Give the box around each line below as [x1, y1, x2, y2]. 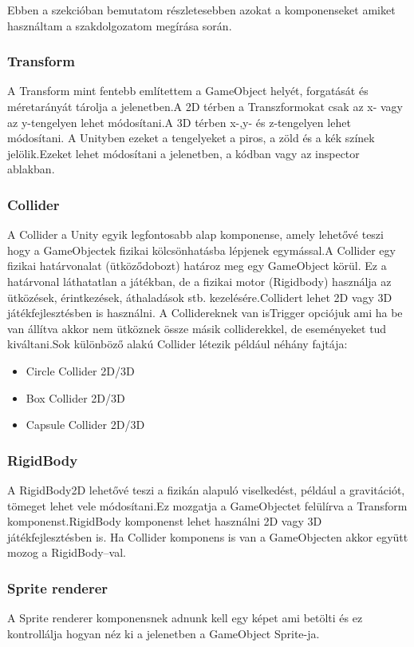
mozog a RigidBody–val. [7, 544, 126, 561]
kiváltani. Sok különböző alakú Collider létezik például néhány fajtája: [7, 335, 348, 352]
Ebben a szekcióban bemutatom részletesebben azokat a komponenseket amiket [7, 2, 396, 18]
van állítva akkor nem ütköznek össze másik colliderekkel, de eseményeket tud [7, 320, 387, 336]
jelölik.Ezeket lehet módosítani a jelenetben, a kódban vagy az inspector [7, 145, 360, 161]
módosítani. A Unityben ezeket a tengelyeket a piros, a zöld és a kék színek [7, 129, 375, 146]
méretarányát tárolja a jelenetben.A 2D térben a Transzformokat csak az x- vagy [7, 98, 404, 114]
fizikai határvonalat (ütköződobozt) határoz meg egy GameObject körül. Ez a [7, 257, 387, 274]
